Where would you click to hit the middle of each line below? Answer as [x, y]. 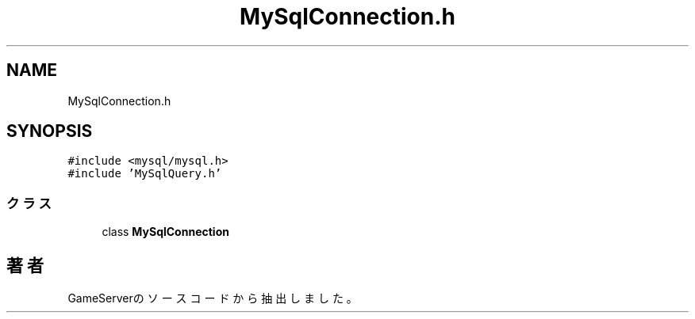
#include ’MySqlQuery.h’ [145, 174]
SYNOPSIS [50, 131]
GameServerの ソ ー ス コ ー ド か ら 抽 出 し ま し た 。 [213, 298]
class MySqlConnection [165, 232]
